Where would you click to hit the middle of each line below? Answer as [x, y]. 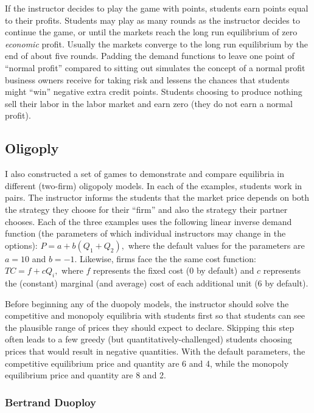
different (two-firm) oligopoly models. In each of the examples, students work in [154, 185]
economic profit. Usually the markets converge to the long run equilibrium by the [156, 43]
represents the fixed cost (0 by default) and [174, 270]
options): [21, 245]
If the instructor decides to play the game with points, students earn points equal [157, 8]
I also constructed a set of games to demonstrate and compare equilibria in [145, 174]
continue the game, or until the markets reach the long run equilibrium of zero [151, 32]
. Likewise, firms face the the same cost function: [165, 258]
